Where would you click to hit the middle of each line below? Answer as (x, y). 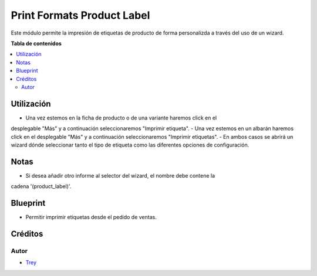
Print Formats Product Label (80, 15)
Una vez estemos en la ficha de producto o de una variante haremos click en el (121, 118)
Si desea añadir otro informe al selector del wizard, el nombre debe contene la (120, 175)
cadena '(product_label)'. (41, 186)
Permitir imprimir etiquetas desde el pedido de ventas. (91, 217)
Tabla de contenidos (36, 43)
